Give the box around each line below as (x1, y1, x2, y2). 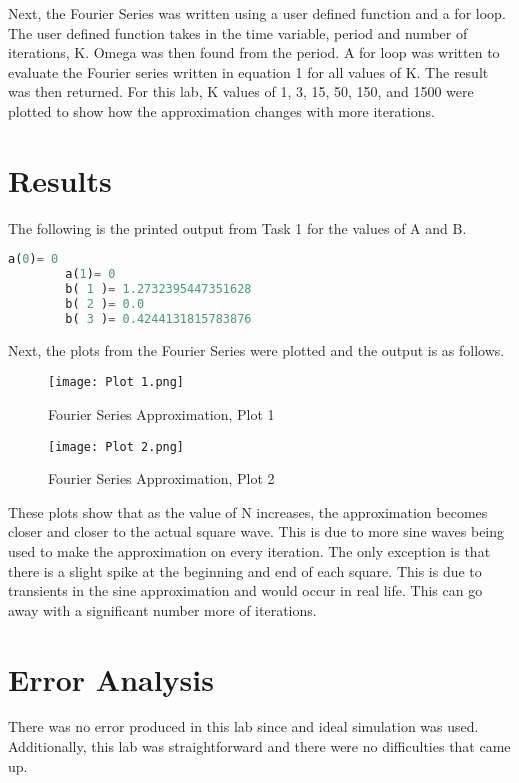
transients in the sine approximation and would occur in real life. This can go (8, 580, 483, 601)
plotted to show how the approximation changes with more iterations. (8, 100, 435, 121)
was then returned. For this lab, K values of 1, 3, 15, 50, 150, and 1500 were (8, 81, 474, 102)
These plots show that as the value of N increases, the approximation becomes (8, 501, 488, 522)
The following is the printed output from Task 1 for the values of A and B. (8, 217, 467, 238)
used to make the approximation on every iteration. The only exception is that (8, 540, 491, 561)
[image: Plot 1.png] (48, 375, 185, 390)
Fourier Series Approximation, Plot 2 (48, 468, 275, 489)
